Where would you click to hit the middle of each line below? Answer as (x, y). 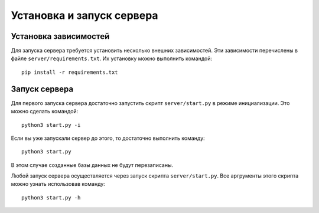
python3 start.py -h (51, 197)
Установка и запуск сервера (85, 15)
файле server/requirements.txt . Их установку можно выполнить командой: (112, 58)
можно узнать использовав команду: (58, 184)
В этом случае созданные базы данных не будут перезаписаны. (92, 165)
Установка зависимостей (60, 36)
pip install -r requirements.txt (70, 72)
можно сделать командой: (45, 112)
